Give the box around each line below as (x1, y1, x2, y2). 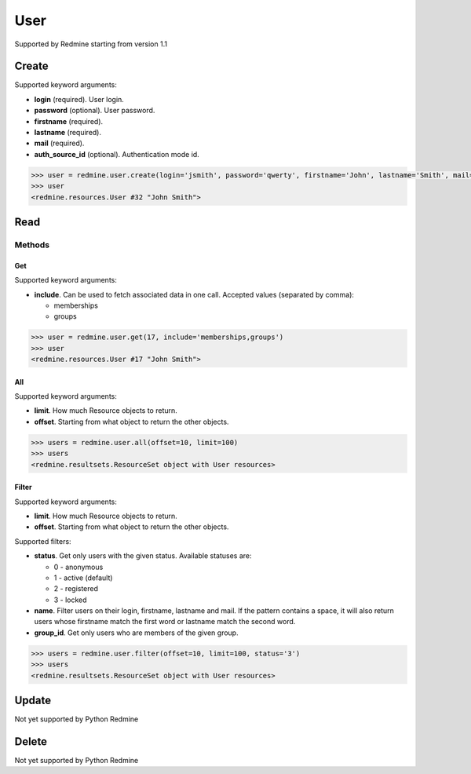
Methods (14, 239, 50, 250)
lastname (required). (34, 128, 102, 137)
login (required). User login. (34, 94, 125, 104)
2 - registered (53, 584, 98, 593)
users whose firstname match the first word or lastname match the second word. (34, 617, 296, 626)
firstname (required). (34, 116, 104, 126)
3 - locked (53, 595, 87, 604)
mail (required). (34, 138, 85, 148)
